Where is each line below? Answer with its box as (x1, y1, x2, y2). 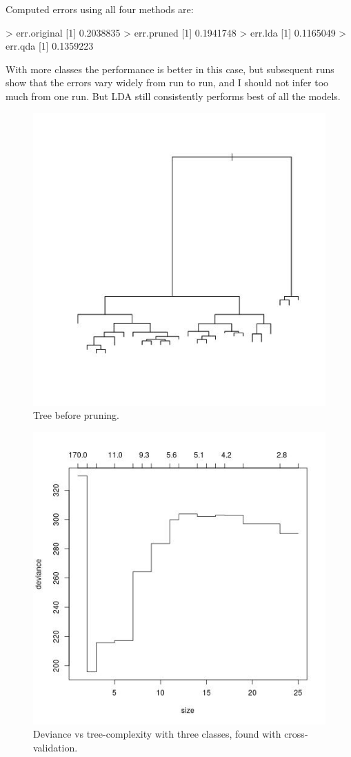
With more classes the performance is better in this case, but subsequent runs (6, 61, 334, 76)
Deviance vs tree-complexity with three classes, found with (33, 727, 281, 741)
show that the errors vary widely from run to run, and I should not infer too (6, 75, 329, 90)
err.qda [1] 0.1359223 (6, 39, 94, 53)
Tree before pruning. (33, 408, 119, 422)
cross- (284, 727, 308, 741)
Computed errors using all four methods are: (6, 2, 194, 16)
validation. (33, 740, 78, 754)
